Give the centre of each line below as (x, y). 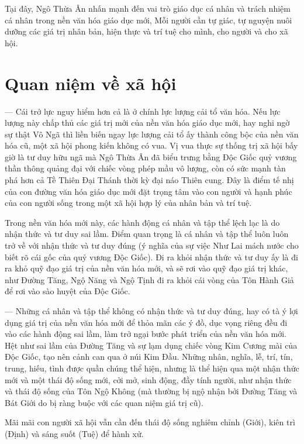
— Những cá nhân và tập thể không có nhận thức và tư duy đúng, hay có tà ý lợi (151, 311)
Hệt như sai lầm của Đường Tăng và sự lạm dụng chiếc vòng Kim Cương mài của (151, 345)
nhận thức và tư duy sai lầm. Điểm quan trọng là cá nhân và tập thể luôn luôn (147, 234)
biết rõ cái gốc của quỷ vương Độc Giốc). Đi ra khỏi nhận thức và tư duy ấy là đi (151, 257)
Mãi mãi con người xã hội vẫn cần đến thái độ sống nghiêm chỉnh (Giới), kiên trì (150, 422)
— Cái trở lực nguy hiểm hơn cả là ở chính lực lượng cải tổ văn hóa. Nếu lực (143, 111)
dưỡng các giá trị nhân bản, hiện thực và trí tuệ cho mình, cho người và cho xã (146, 31)
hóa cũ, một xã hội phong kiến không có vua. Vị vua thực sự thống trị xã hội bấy (151, 145)
